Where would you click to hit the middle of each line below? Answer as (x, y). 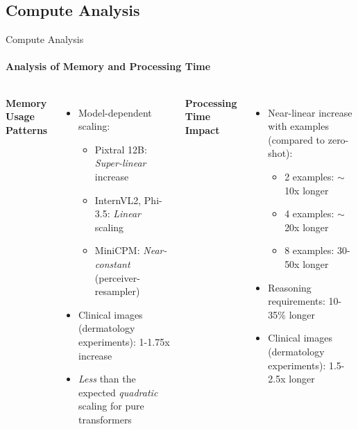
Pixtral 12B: (121, 149)
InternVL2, (118, 200)
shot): (280, 153)
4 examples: (309, 213)
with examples (298, 126)
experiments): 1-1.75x (124, 341)
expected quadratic (118, 392)
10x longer (307, 190)
